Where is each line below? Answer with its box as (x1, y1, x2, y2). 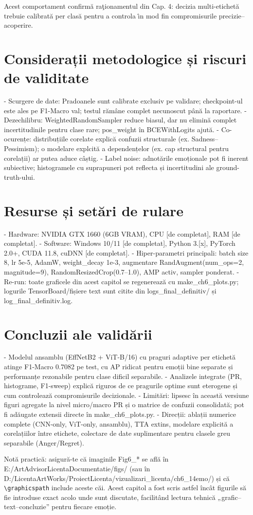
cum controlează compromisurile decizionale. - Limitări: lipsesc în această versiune (4, 390, 249, 400)
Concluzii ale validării (4, 324, 152, 343)
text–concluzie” (4, 501, 50, 512)
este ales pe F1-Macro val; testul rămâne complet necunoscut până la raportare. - (4, 105, 247, 115)
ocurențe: (4, 134, 32, 144)
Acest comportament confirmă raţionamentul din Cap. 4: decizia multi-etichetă (4, 1, 239, 11)
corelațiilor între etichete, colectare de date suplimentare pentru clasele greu (4, 428, 231, 438)
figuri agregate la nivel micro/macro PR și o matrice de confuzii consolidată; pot (4, 399, 244, 410)
